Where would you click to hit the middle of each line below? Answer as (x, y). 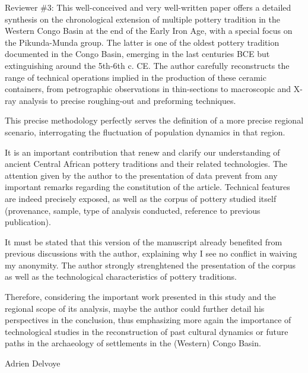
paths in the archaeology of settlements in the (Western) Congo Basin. (133, 343)
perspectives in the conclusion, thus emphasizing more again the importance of (148, 320)
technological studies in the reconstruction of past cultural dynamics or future (147, 331)
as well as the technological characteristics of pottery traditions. (121, 276)
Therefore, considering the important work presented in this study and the (140, 297)
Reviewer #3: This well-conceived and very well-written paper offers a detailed (148, 7)
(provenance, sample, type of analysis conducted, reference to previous (133, 210)
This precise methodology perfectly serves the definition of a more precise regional (154, 120)
